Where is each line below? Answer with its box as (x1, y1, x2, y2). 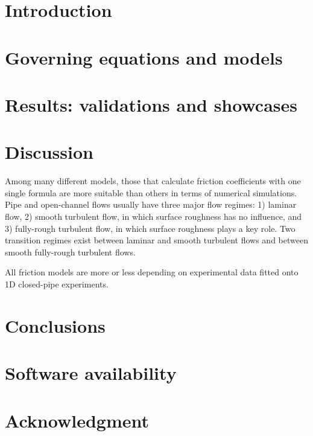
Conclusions (5, 313, 106, 338)
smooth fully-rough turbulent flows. (5, 245, 136, 258)
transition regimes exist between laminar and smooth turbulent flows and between (5, 234, 308, 246)
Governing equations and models (5, 45, 283, 69)
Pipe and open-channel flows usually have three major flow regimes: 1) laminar (5, 198, 297, 211)
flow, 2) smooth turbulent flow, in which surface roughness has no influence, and (5, 210, 302, 223)
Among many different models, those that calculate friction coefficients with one (5, 175, 301, 187)
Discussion (5, 139, 93, 164)
